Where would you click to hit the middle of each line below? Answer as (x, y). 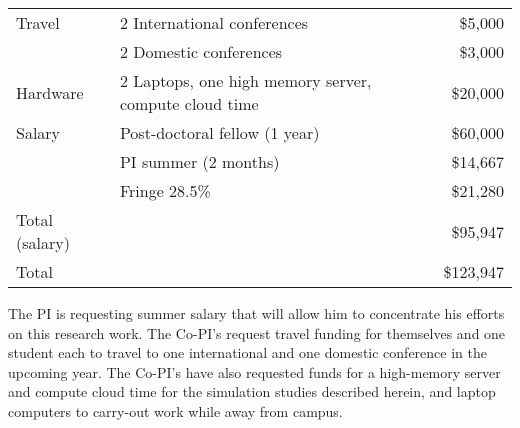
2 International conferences (214, 22)
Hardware (50, 92)
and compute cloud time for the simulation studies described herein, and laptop (252, 391)
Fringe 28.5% (165, 190)
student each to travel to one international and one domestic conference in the (247, 352)
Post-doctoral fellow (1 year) (219, 132)
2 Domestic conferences (201, 51)
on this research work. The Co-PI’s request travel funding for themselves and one (257, 332)
